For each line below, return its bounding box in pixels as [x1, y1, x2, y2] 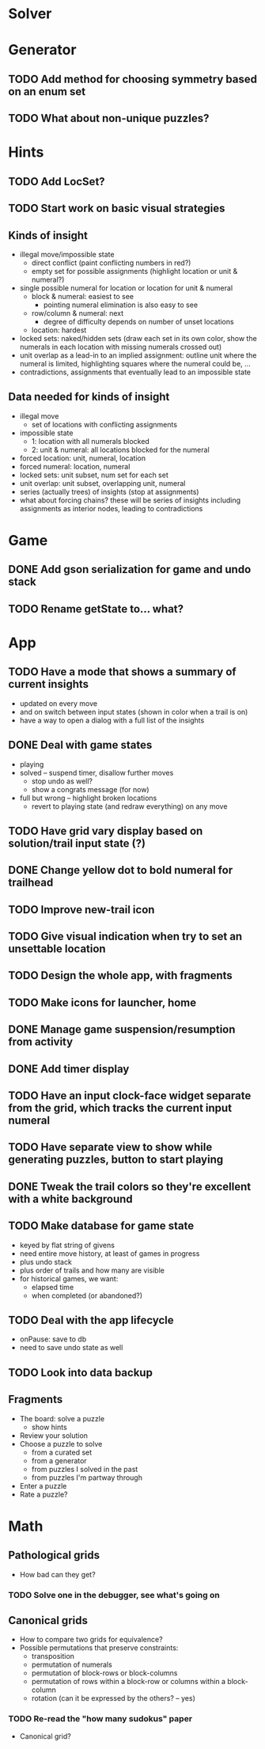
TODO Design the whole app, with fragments [8, 969, 233, 982]
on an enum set [8, 85, 85, 98]
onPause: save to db [19, 1334, 87, 1344]
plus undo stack [19, 1257, 73, 1266]
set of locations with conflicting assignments [31, 419, 178, 429]
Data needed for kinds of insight [8, 390, 170, 404]
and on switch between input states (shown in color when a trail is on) [19, 707, 248, 716]
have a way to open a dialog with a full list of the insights [19, 715, 205, 725]
